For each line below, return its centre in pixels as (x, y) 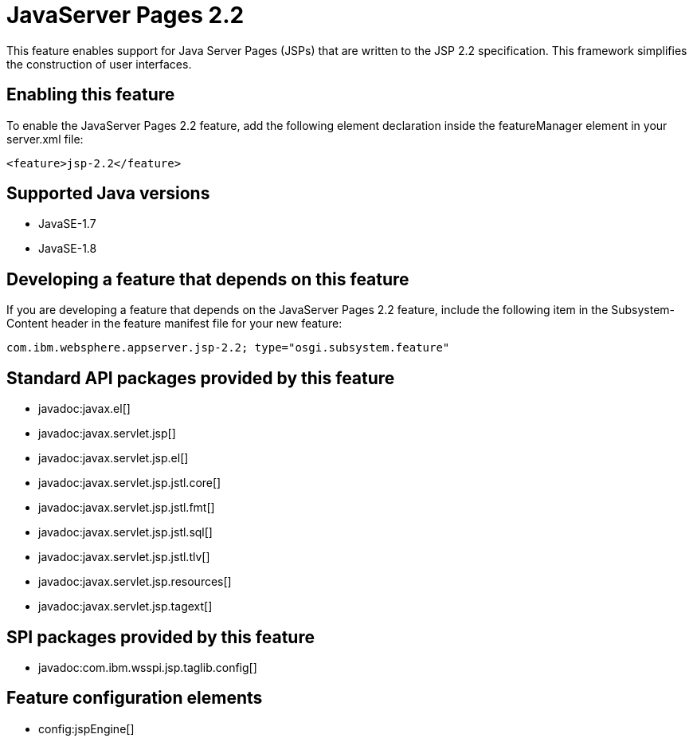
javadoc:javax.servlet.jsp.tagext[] (125, 607)
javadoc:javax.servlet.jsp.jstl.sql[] (125, 532)
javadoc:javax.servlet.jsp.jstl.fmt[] (127, 508)
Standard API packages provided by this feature (201, 378)
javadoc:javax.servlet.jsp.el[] (114, 458)
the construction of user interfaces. (99, 64)
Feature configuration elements (135, 698)
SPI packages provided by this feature (161, 637)
